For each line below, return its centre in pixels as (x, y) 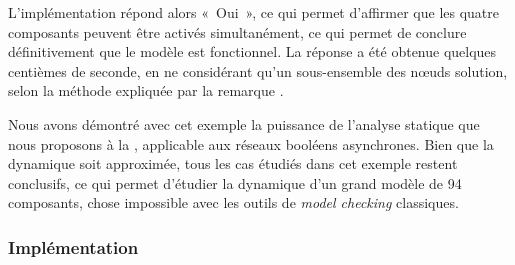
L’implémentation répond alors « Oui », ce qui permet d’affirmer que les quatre (253, 12)
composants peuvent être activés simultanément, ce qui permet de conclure (237, 31)
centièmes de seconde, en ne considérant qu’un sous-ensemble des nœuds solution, (258, 70)
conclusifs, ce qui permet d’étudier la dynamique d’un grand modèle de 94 (235, 182)
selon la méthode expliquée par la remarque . (146, 90)
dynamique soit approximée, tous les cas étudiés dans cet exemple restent (233, 163)
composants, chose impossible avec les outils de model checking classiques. (233, 202)
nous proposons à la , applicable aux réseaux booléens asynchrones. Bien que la (251, 143)
